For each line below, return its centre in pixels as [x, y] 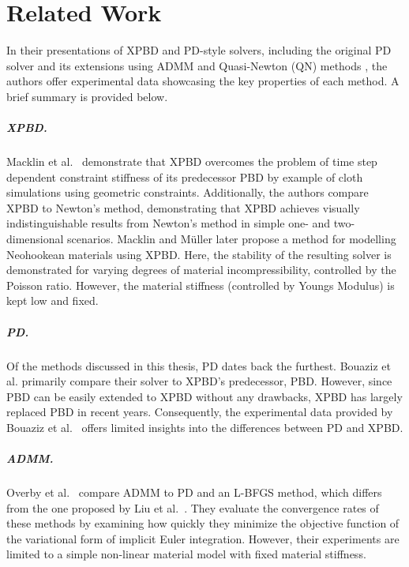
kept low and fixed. [53, 300]
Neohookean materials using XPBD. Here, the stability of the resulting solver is [199, 254]
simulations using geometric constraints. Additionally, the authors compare [188, 192]
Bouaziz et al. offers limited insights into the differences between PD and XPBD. [205, 427]
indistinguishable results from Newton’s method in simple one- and [169, 223]
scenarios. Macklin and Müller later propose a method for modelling [232, 239]
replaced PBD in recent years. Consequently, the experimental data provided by [200, 412]
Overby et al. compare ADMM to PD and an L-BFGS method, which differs [194, 492]
